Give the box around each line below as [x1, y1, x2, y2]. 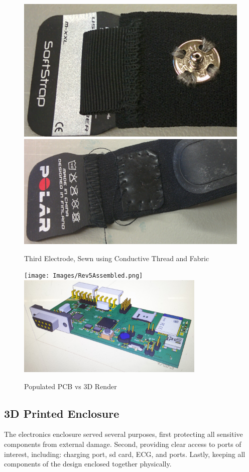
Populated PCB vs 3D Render [24, 381, 117, 391]
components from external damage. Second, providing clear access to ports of [4, 438, 241, 449]
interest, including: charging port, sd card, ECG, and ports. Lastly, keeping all [4, 448, 245, 459]
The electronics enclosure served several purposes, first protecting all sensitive [4, 429, 243, 439]
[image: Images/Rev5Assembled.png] [24, 272, 143, 280]
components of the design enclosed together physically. [4, 458, 172, 469]
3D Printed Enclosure [4, 405, 119, 421]
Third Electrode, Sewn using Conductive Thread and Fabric [24, 253, 209, 263]
